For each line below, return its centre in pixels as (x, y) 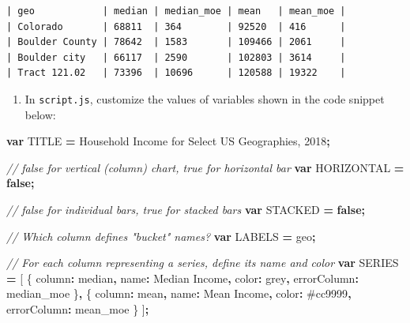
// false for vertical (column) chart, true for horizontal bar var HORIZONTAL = (205, 167)
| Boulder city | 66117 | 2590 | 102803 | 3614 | (176, 57)
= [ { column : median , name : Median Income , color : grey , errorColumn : (182, 278)
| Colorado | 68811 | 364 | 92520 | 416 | (176, 26)
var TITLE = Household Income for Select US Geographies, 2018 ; (168, 141)
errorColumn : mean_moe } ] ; (78, 308)
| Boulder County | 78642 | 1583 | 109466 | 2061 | (176, 42)
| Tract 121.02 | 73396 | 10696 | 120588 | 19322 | (176, 73)
